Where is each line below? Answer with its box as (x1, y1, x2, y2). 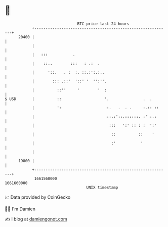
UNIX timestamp (86, 185, 118, 190)
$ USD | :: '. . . (5, 96, 152, 102)
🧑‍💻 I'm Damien (5, 206, 36, 212)
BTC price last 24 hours (77, 21, 130, 26)
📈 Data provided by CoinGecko (5, 194, 71, 200)
